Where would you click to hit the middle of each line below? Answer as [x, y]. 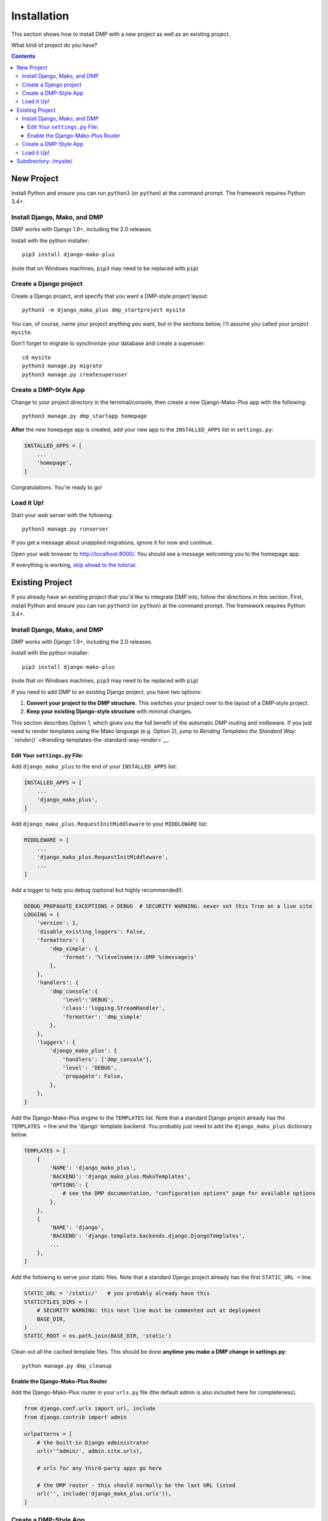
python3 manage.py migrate [62, 366]
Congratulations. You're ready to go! [57, 487]
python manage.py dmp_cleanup [67, 1366]
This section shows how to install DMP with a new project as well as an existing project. [121, 34]
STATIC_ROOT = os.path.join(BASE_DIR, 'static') [98, 1336]
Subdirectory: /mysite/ [45, 161]
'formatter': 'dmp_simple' [102, 1017]
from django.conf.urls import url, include [90, 1409]
